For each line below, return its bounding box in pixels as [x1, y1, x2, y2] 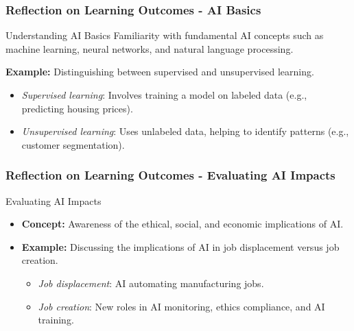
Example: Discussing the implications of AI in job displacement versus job [21, 239, 340, 254]
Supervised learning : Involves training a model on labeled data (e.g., [21, 88, 307, 101]
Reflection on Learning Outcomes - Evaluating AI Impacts [5, 167, 335, 184]
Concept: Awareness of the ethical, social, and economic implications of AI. [21, 217, 344, 231]
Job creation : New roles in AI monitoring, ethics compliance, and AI [38, 299, 325, 313]
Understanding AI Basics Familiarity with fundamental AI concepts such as [5, 28, 324, 42]
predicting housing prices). [21, 101, 133, 115]
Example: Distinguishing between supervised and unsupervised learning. [5, 64, 314, 79]
